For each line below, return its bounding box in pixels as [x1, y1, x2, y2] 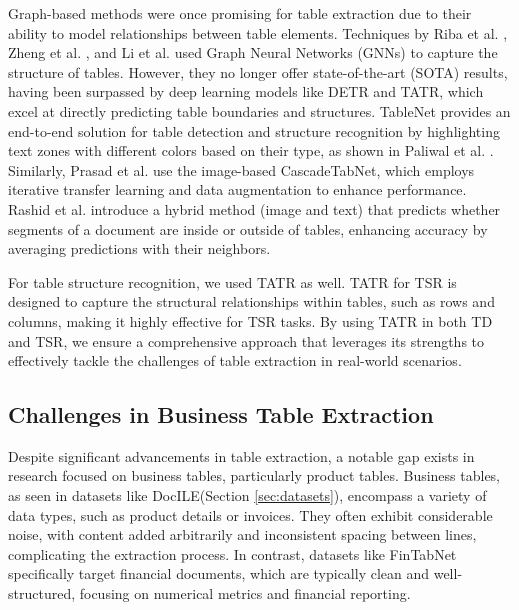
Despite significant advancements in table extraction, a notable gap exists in [8, 445, 475, 466]
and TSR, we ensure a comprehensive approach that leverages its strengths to [8, 330, 485, 351]
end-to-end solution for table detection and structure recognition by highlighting [8, 120, 500, 141]
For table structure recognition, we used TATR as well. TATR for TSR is [8, 271, 457, 292]
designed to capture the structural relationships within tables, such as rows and [8, 291, 495, 312]
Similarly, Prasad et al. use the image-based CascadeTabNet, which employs [8, 159, 475, 180]
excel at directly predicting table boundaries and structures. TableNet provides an [8, 100, 511, 121]
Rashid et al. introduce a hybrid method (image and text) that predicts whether [8, 198, 501, 219]
